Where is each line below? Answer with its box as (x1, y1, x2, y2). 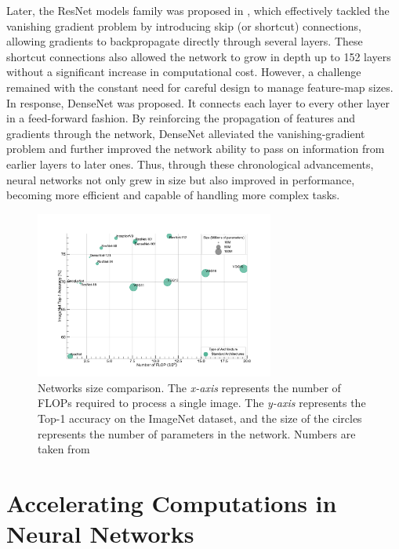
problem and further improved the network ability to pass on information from (6, 140, 385, 157)
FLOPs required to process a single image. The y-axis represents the (38, 394, 366, 411)
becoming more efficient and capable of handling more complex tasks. (6, 187, 340, 203)
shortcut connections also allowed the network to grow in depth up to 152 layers (6, 48, 391, 64)
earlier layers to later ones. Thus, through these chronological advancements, (6, 155, 374, 172)
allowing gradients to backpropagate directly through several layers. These (6, 33, 363, 49)
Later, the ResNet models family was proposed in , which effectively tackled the (6, 2, 390, 18)
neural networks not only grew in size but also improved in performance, (6, 171, 355, 187)
